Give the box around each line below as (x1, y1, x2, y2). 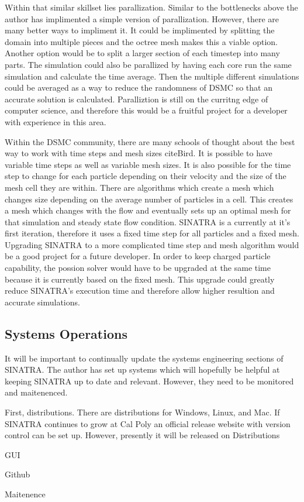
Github (5, 468, 30, 480)
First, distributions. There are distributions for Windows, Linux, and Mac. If (5, 406, 280, 418)
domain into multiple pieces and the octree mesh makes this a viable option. (5, 35, 278, 47)
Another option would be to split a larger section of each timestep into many (5, 47, 280, 59)
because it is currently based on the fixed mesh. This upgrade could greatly (5, 273, 275, 285)
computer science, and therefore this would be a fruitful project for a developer (5, 104, 288, 116)
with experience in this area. (5, 115, 106, 128)
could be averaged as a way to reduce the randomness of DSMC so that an (5, 81, 272, 94)
